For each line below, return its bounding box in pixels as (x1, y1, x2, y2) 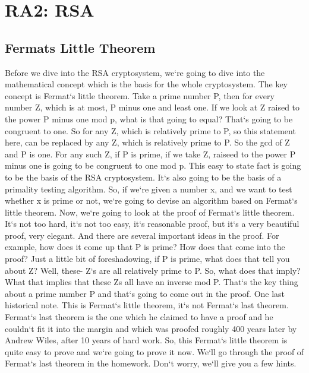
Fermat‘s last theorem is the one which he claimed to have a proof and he (5, 311, 273, 323)
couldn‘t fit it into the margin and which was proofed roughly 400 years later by (5, 322, 297, 334)
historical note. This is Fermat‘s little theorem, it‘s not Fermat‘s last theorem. (5, 299, 289, 311)
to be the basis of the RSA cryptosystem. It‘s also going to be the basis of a (5, 170, 282, 183)
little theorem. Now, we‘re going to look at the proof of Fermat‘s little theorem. (5, 206, 295, 218)
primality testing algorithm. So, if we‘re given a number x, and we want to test (5, 182, 292, 195)
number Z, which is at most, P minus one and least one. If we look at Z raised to (5, 101, 300, 113)
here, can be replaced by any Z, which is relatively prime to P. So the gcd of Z (5, 136, 290, 148)
